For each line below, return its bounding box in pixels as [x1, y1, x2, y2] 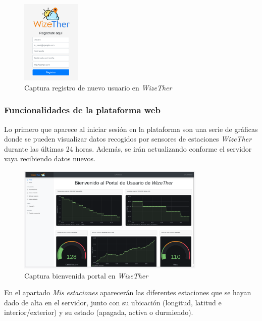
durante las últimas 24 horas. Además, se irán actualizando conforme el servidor [4, 143, 252, 154]
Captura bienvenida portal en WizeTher [24, 270, 148, 281]
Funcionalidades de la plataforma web [4, 104, 161, 116]
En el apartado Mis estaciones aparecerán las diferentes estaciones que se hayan [4, 287, 251, 298]
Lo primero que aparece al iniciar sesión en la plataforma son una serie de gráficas [4, 123, 258, 134]
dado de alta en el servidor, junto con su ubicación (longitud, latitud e [4, 297, 222, 307]
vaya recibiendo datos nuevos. [4, 153, 96, 164]
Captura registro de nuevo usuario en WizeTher [24, 82, 172, 93]
